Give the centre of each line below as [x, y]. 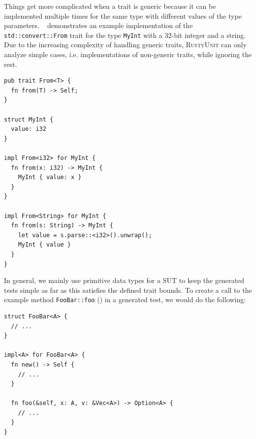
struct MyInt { [29, 119]
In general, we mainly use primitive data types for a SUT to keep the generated [124, 280]
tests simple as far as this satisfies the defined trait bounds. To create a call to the [128, 290]
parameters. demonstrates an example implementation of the [98, 25]
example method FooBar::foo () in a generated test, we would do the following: [125, 299]
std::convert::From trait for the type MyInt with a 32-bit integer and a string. [125, 35]
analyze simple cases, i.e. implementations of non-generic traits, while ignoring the [128, 54]
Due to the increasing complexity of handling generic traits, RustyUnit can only [125, 45]
